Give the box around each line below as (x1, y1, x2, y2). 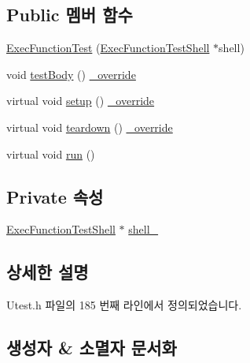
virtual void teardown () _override (6, 118, 173, 135)
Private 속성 (6, 184, 104, 208)
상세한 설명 (6, 260, 89, 284)
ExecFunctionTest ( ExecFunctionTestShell (6, 39, 210, 56)
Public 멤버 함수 (6, 2, 133, 27)
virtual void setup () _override (6, 92, 155, 109)
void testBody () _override (6, 65, 136, 82)
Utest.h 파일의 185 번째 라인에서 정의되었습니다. (6, 297, 242, 313)
